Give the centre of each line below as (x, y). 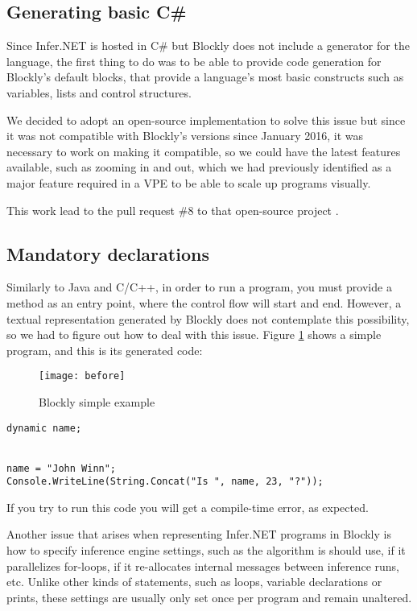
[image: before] (82, 376)
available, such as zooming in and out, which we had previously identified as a (199, 167)
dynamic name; (44, 428)
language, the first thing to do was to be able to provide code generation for (194, 61)
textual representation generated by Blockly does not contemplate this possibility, (208, 318)
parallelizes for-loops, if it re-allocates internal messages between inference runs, (203, 566)
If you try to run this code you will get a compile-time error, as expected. (188, 507)
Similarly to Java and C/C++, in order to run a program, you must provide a (199, 287)
